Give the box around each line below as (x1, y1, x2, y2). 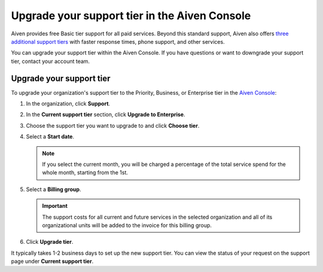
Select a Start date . (26, 133, 75, 140)
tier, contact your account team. (11, 58, 90, 65)
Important (42, 203, 68, 210)
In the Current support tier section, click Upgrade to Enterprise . (26, 111, 185, 118)
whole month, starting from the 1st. (42, 169, 129, 176)
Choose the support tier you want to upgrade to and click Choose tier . (26, 122, 200, 129)
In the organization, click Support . (26, 100, 111, 107)
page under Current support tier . (11, 258, 94, 265)
